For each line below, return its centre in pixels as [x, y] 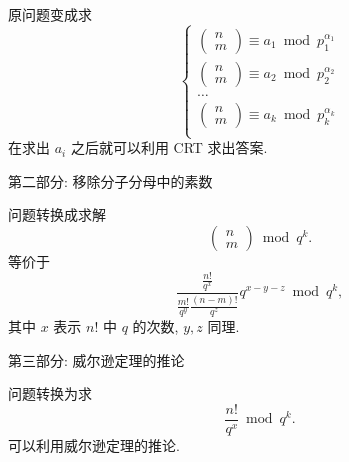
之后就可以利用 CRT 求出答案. [169, 147]
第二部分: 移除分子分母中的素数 [110, 180]
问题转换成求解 [57, 214]
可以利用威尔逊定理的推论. [94, 444]
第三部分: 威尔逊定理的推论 [96, 359]
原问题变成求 [50, 14]
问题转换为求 [50, 393]
